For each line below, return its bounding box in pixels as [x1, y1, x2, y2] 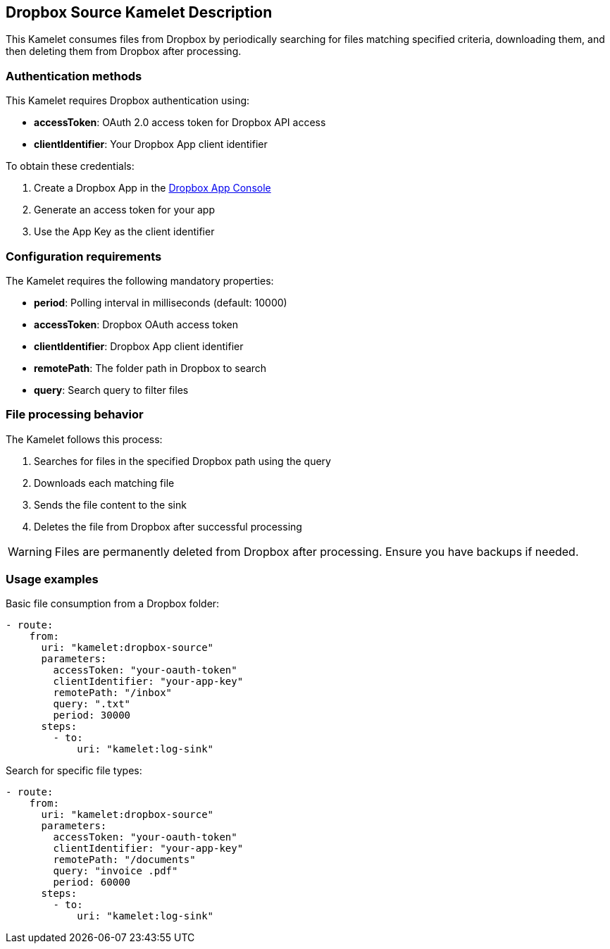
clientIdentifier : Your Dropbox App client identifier [34, 138, 268, 151]
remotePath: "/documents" [53, 854, 196, 866]
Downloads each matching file [34, 476, 175, 489]
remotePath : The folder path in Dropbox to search [34, 361, 267, 374]
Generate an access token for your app [34, 204, 215, 216]
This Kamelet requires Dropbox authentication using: [6, 94, 250, 107]
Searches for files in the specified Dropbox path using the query [34, 454, 331, 467]
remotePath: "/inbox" [53, 687, 173, 699]
